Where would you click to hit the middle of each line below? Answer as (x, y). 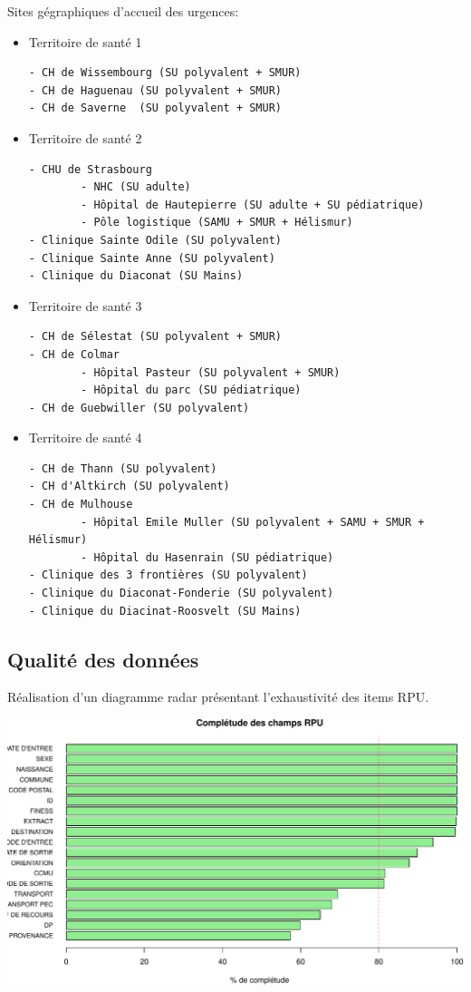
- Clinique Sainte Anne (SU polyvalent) (152, 258)
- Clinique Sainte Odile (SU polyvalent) (155, 240)
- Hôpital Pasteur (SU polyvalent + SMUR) (211, 372)
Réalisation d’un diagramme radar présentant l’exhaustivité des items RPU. (218, 697)
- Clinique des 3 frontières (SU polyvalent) (168, 575)
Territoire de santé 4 (85, 438)
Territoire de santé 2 (85, 137)
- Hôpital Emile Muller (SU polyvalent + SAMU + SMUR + (253, 522)
